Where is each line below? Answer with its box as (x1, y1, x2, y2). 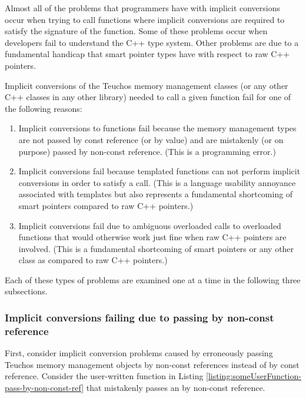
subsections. (5, 285, 48, 297)
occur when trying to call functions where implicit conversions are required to (5, 13, 285, 25)
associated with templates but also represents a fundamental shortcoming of (18, 188, 293, 200)
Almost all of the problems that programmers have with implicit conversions (5, 2, 281, 14)
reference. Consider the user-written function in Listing (5, 370, 204, 382)
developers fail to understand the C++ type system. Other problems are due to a (5, 36, 299, 48)
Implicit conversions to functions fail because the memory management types (18, 122, 297, 134)
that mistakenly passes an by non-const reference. (86, 381, 265, 393)
